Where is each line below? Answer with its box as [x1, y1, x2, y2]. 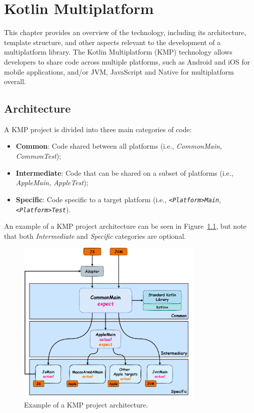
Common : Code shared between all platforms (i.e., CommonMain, [15, 141, 222, 151]
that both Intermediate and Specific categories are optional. [4, 230, 186, 241]
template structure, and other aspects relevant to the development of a [4, 37, 221, 47]
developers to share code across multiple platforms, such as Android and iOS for [4, 56, 250, 67]
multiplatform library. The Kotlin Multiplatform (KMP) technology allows [4, 47, 232, 57]
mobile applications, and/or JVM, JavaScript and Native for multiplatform [4, 66, 234, 77]
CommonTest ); [15, 151, 61, 161]
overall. [4, 76, 26, 87]
